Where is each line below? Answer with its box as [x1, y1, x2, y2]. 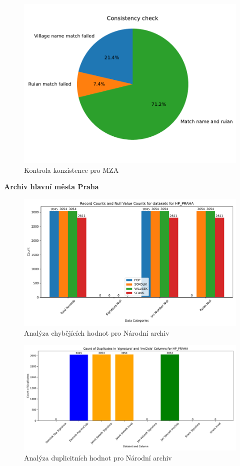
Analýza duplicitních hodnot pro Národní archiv [24, 452, 172, 463]
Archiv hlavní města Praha [4, 181, 99, 192]
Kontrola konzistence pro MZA [24, 164, 119, 175]
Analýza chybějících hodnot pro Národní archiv [24, 327, 169, 338]
